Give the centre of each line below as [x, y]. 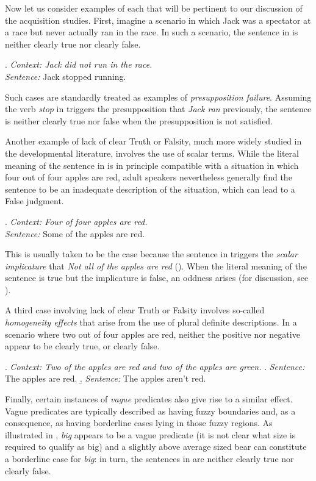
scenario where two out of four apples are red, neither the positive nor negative [153, 334]
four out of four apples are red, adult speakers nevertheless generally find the [149, 177]
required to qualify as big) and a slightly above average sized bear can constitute [156, 447]
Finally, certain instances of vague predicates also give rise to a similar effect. [149, 399]
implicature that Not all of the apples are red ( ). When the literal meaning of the [156, 265]
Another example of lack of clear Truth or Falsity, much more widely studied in [153, 141]
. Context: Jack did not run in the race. [79, 64]
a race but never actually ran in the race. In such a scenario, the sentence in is [152, 32]
